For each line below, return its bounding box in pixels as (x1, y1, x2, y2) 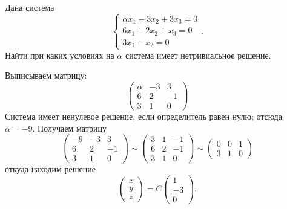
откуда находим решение (5, 162, 96, 175)
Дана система (5, 1, 54, 13)
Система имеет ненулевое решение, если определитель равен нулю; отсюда (5, 109, 282, 122)
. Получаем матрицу (32, 121, 107, 134)
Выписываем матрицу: (5, 69, 87, 82)
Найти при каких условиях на (5, 48, 114, 61)
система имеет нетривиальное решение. (125, 48, 271, 61)
